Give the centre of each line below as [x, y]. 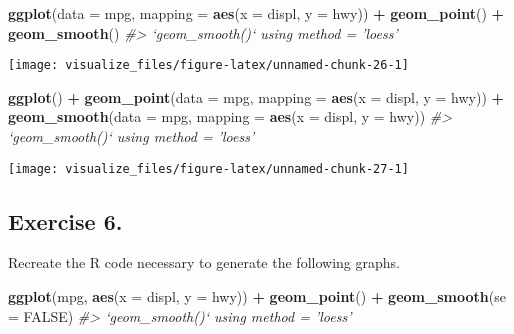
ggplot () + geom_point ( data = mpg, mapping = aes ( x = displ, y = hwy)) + [256, 96]
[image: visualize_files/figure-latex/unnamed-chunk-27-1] [208, 168]
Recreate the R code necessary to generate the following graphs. [204, 262]
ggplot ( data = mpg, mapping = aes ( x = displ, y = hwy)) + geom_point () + [256, 13]
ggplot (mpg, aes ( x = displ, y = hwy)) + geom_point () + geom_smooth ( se [257, 296]
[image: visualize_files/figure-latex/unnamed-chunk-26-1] [208, 65]
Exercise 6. [65, 220]
